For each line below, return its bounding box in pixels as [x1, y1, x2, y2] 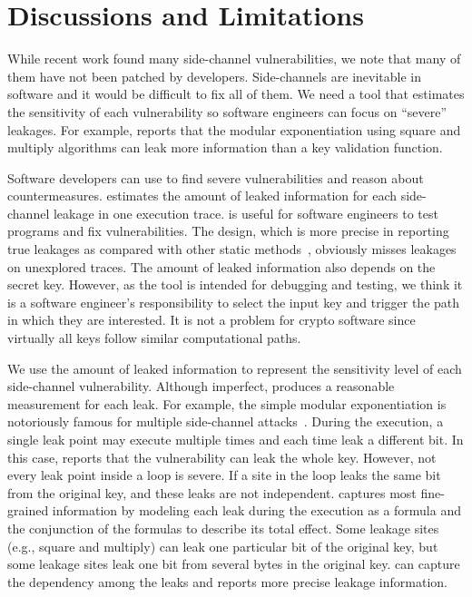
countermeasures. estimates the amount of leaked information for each [7, 186, 397, 205]
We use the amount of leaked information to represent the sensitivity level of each [7, 358, 462, 377]
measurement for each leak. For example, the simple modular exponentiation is [7, 394, 447, 413]
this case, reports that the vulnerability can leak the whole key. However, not [7, 447, 437, 466]
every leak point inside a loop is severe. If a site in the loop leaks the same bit [7, 465, 441, 484]
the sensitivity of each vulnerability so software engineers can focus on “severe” [7, 102, 447, 121]
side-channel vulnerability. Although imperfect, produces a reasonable [7, 377, 395, 396]
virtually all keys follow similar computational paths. [7, 328, 301, 347]
